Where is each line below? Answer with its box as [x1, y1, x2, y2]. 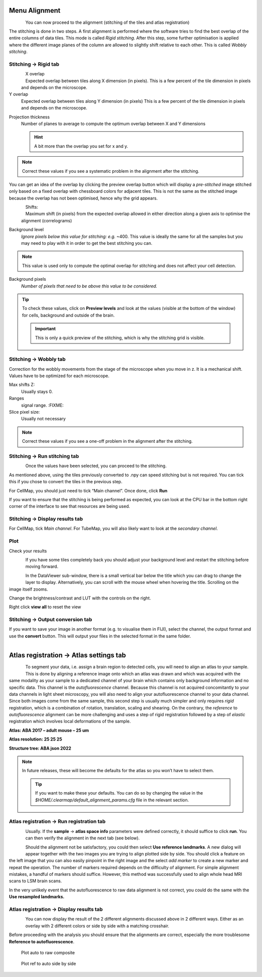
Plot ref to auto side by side [21, 961, 76, 967]
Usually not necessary [21, 416, 66, 422]
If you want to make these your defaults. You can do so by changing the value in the [35, 790, 203, 796]
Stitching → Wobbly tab [9, 356, 66, 362]
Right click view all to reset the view [9, 604, 82, 610]
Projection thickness [9, 114, 50, 120]
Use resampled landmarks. [9, 894, 65, 900]
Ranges [9, 396, 24, 401]
